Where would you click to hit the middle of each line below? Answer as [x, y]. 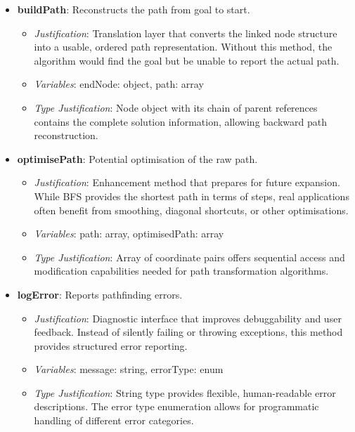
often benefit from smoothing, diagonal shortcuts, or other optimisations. [191, 210]
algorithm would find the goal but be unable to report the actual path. [187, 60]
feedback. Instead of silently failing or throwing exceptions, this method [188, 332]
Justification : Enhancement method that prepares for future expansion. [187, 182]
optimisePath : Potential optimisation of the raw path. [137, 158]
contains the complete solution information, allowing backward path [180, 121]
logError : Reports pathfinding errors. [100, 294]
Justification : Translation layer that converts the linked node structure [186, 33]
